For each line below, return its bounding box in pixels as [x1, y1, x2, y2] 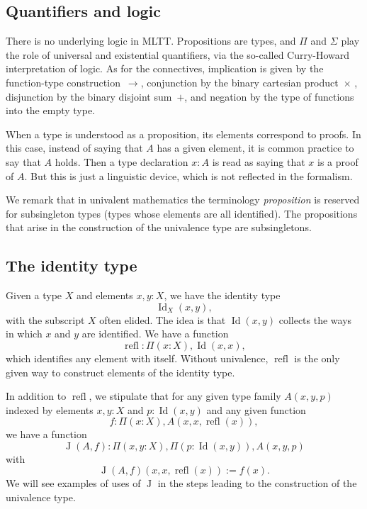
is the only [294, 350, 340, 365]
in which [6, 326, 43, 341]
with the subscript [6, 312, 85, 327]
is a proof [317, 154, 358, 169]
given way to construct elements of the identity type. [6, 364, 235, 379]
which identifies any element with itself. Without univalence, [6, 350, 269, 365]
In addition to [6, 388, 67, 403]
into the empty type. [6, 103, 95, 118]
